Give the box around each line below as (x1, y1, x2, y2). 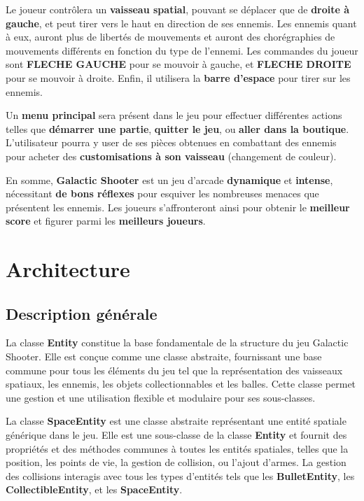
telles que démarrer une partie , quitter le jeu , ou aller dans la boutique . (6, 121, 349, 136)
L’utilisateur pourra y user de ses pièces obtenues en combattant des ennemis (6, 135, 337, 150)
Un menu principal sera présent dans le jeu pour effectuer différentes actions (6, 108, 342, 122)
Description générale (6, 302, 157, 324)
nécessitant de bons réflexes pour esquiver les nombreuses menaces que (6, 186, 319, 201)
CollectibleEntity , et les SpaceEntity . (6, 482, 183, 497)
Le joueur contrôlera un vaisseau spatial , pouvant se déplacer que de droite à (6, 2, 350, 16)
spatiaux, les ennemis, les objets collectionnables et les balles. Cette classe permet (6, 376, 356, 391)
